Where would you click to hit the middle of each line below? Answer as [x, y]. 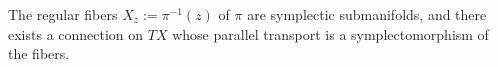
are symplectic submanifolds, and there [367, 14]
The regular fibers [63, 14]
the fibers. [39, 53]
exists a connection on [76, 33]
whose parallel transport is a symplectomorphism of [330, 33]
